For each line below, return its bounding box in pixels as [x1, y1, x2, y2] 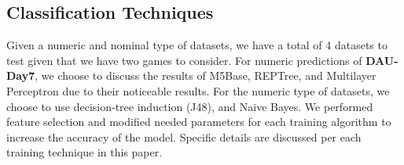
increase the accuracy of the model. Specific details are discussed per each [6, 128, 362, 145]
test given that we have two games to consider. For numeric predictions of [6, 52, 362, 68]
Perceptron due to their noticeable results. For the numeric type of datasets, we [6, 82, 390, 99]
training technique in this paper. [6, 144, 163, 160]
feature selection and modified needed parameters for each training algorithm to [6, 113, 391, 130]
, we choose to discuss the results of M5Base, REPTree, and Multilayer [35, 67, 376, 84]
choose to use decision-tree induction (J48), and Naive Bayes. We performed [6, 98, 373, 114]
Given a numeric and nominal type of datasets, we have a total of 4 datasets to [6, 37, 387, 53]
